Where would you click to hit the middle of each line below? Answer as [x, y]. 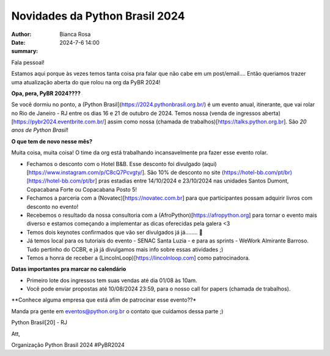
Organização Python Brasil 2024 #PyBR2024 [68, 345]
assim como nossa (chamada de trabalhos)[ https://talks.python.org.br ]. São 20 [207, 122]
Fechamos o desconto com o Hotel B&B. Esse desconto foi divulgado [114, 164]
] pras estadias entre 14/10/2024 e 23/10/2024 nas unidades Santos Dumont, [192, 181]
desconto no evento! [53, 206]
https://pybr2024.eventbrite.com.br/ [59, 122]
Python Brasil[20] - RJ [39, 322]
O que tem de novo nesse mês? [52, 141]
